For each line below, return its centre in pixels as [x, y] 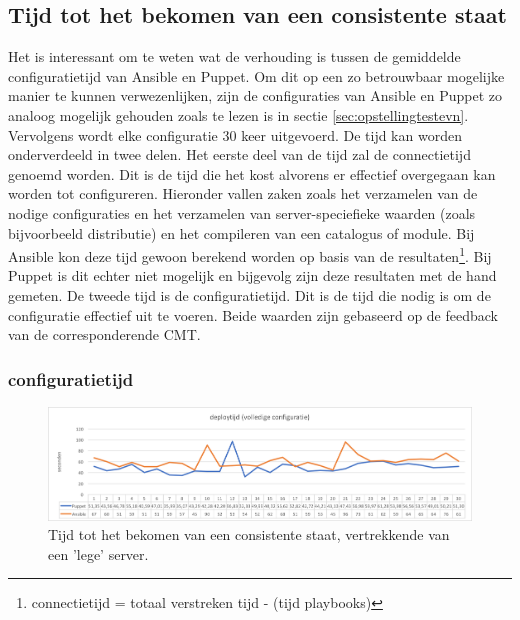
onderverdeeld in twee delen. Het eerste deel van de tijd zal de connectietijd [239, 154]
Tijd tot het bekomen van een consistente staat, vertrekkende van [249, 534]
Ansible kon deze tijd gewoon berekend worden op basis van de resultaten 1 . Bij [250, 254]
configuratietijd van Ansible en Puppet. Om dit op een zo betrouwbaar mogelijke [256, 75]
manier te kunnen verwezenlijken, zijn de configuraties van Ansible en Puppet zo [255, 95]
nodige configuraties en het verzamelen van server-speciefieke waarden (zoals [242, 212]
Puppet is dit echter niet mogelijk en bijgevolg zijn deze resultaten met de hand [252, 275]
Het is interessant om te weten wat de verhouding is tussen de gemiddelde [234, 56]
